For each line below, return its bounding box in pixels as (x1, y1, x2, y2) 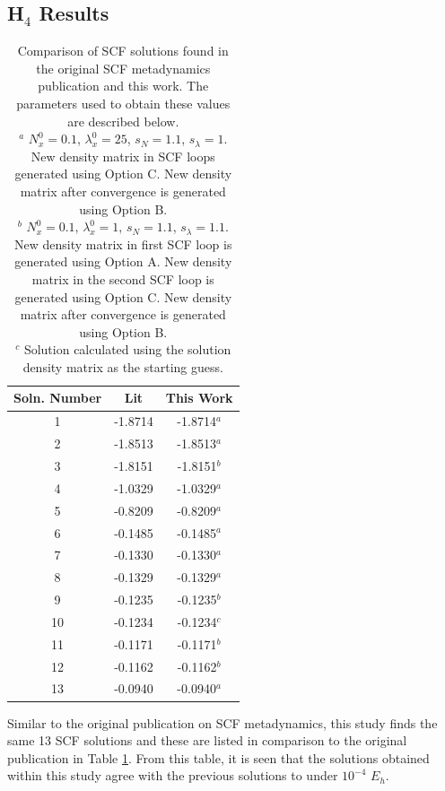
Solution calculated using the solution (23, 340, 231, 359)
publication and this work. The (38, 76, 209, 95)
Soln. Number (13, 388, 102, 407)
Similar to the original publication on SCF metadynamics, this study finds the (7, 713, 438, 732)
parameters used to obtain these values (16, 93, 231, 112)
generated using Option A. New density (14, 252, 232, 271)
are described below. (67, 111, 179, 130)
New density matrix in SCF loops (31, 146, 215, 165)
